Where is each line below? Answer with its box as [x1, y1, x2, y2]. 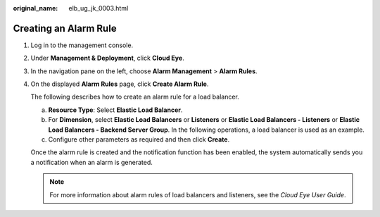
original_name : [13, 4, 58, 12]
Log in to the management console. [30, 41, 134, 49]
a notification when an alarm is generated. [30, 158, 153, 166]
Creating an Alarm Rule [13, 22, 117, 35]
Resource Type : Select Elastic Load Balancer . [48, 106, 183, 114]
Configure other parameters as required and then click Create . [48, 135, 230, 144]
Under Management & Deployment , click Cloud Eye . [30, 54, 184, 63]
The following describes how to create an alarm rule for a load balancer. [30, 92, 239, 101]
